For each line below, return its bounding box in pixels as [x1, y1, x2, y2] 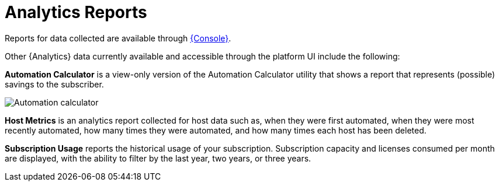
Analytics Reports [5, 2, 147, 22]
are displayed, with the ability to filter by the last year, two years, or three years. [5, 153, 311, 163]
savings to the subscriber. [5, 79, 104, 89]
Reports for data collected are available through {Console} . [5, 33, 231, 43]
